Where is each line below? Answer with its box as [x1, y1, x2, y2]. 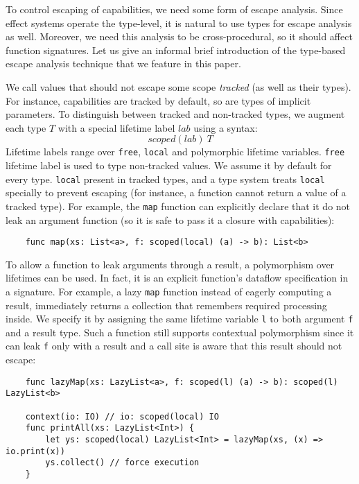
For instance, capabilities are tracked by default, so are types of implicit [6, 93, 311, 107]
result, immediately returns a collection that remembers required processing [6, 297, 327, 312]
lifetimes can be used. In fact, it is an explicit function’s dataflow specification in [6, 270, 349, 285]
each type [6, 120, 46, 135]
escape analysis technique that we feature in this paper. [6, 56, 241, 71]
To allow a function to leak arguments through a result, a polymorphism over [6, 257, 335, 271]
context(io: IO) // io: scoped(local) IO [25, 411, 219, 422]
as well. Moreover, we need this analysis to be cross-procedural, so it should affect [6, 29, 353, 44]
